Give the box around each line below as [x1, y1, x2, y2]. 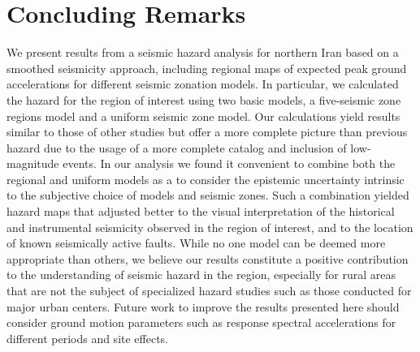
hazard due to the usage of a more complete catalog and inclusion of [6, 139, 347, 156]
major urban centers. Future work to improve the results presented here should [6, 298, 400, 315]
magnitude [6, 155, 59, 172]
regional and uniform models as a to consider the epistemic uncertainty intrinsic [6, 170, 405, 187]
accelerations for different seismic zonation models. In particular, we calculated [6, 75, 399, 92]
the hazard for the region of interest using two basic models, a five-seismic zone [6, 91, 401, 108]
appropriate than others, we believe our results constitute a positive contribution [6, 250, 409, 267]
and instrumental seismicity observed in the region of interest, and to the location [6, 218, 414, 235]
